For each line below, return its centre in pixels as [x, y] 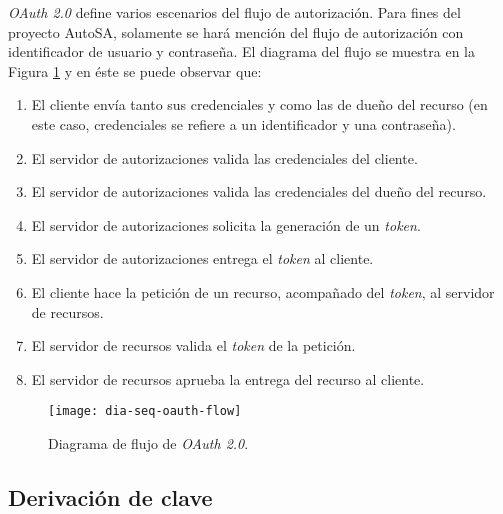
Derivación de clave [110, 496]
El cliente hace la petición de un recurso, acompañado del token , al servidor [263, 291]
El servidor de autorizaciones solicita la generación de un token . [226, 224]
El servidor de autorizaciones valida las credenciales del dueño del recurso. [259, 191]
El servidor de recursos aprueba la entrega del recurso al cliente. [228, 378]
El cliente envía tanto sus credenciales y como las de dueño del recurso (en [259, 104]
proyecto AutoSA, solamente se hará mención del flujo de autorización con [236, 31]
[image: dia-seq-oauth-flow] [145, 411]
